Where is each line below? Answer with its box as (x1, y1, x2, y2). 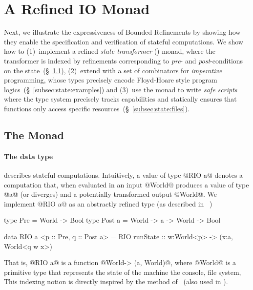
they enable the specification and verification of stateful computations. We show (4, 36, 243, 46)
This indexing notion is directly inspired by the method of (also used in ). (4, 276, 228, 287)
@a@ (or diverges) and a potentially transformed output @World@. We (4, 189, 217, 199)
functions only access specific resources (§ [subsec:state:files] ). (4, 103, 190, 113)
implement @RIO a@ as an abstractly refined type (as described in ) (4, 198, 212, 208)
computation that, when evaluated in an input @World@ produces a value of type (4, 179, 249, 189)
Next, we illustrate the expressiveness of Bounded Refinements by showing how (4, 27, 241, 37)
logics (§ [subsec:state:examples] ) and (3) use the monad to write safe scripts (4, 84, 237, 94)
